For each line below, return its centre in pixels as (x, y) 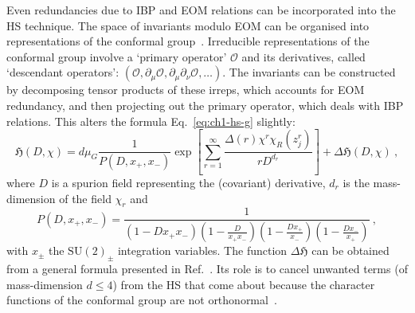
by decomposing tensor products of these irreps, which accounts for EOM (186, 90)
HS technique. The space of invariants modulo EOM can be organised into (188, 25)
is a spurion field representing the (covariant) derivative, (188, 183)
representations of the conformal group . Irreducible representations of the (188, 41)
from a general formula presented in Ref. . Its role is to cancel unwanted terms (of (207, 269)
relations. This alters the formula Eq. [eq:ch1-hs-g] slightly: (151, 121)
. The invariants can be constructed (309, 72)
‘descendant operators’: (63, 72)
